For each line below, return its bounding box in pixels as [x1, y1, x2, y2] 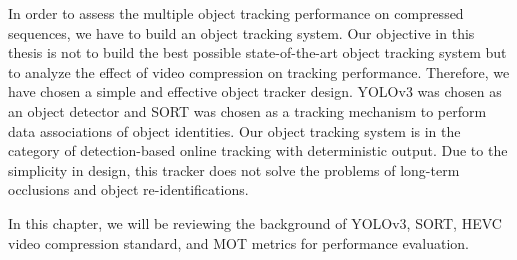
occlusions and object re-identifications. [8, 179, 249, 200]
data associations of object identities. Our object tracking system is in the [8, 120, 461, 141]
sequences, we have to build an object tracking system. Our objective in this [8, 22, 475, 43]
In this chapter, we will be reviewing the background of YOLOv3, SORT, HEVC [8, 212, 502, 233]
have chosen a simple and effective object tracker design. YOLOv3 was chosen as [8, 81, 502, 102]
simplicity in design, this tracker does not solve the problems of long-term [8, 159, 460, 180]
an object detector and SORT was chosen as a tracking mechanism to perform [8, 100, 487, 121]
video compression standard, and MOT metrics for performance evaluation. [8, 232, 470, 253]
